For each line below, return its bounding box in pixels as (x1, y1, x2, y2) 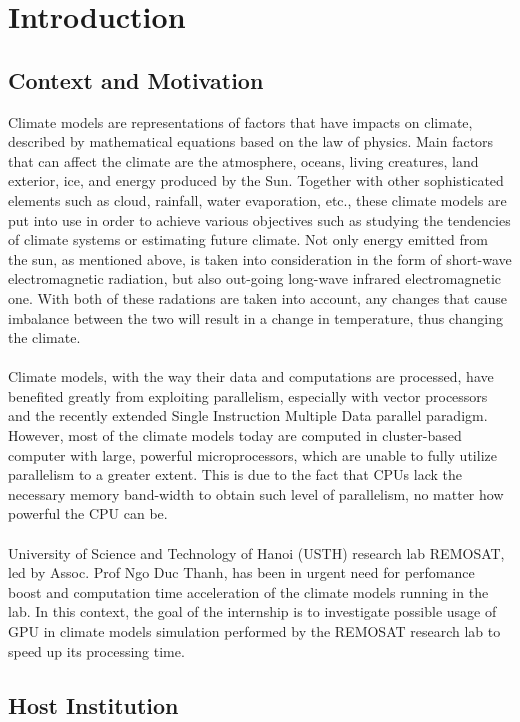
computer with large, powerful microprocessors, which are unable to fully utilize (8, 444, 497, 465)
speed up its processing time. (8, 640, 185, 661)
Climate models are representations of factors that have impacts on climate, (8, 111, 473, 132)
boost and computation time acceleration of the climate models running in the (8, 581, 489, 602)
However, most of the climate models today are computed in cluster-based (8, 425, 462, 446)
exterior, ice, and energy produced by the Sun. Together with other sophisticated (8, 170, 504, 191)
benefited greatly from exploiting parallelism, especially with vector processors (8, 385, 488, 406)
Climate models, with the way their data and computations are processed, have (8, 366, 494, 387)
